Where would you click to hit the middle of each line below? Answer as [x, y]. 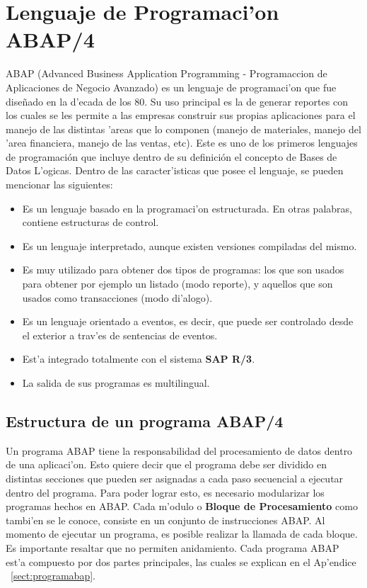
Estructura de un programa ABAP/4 [145, 420]
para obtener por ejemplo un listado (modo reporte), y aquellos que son [177, 284]
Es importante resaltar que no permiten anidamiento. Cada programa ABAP [173, 547]
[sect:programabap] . [53, 576]
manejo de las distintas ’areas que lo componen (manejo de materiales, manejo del [183, 129]
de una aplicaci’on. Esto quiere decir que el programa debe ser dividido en [167, 464]
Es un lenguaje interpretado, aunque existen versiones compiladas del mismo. [190, 245]
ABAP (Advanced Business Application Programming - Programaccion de [167, 73]
